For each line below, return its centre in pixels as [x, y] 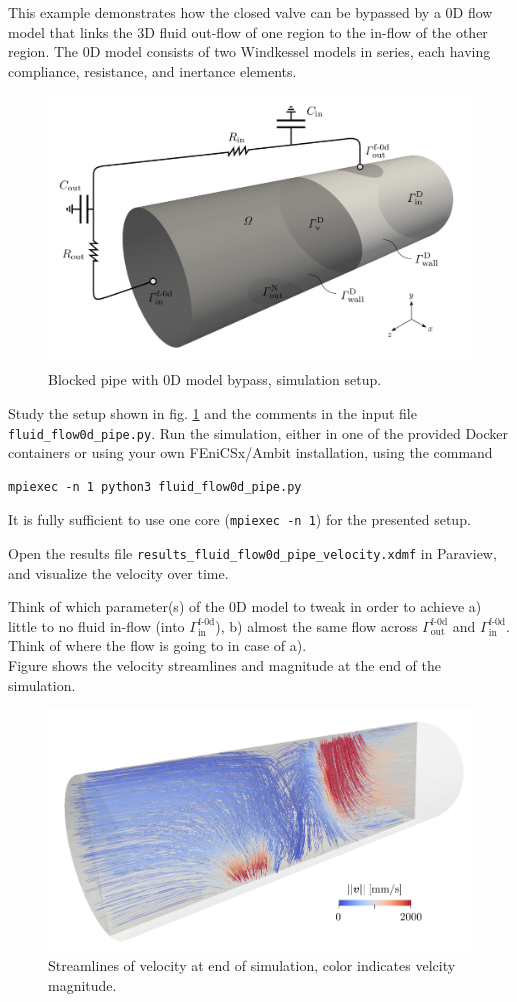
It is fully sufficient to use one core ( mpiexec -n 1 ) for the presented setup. [239, 519]
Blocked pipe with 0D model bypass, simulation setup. [215, 379]
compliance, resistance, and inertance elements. [152, 70]
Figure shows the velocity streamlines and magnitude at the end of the [225, 665]
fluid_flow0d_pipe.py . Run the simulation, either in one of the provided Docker [258, 432]
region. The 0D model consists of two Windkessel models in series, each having [249, 51]
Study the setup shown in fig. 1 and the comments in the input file [212, 412]
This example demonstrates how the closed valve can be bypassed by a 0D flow [250, 12]
